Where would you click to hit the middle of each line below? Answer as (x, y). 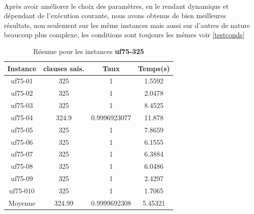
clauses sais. (64, 68)
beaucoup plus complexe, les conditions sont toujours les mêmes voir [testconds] (124, 35)
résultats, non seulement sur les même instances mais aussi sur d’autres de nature (127, 25)
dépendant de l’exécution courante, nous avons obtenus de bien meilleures (115, 15)
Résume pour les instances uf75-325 (89, 51)
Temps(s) (154, 68)
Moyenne (22, 202)
